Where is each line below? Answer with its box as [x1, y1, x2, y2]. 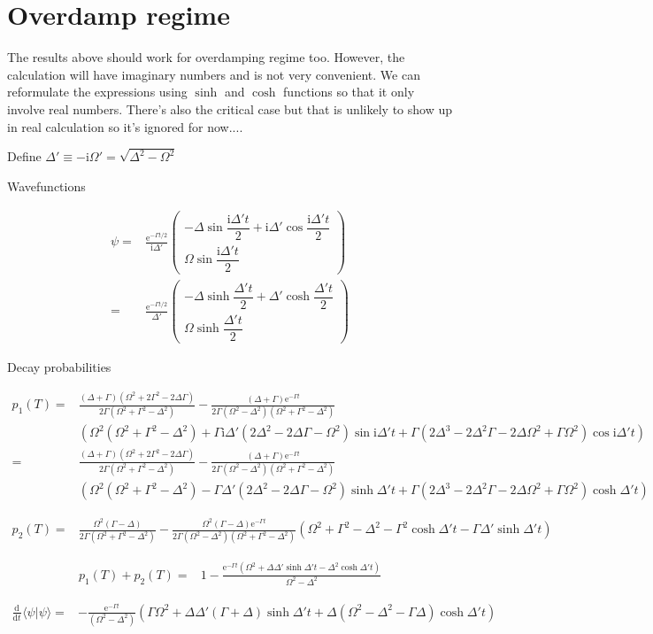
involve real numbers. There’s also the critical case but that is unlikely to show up [7, 99, 453, 118]
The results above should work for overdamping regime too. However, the [7, 48, 405, 66]
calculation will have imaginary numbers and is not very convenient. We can [7, 65, 420, 83]
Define [7, 147, 42, 166]
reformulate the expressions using [7, 82, 188, 101]
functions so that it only [283, 82, 415, 101]
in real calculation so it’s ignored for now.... [7, 117, 243, 135]
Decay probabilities [7, 358, 111, 376]
